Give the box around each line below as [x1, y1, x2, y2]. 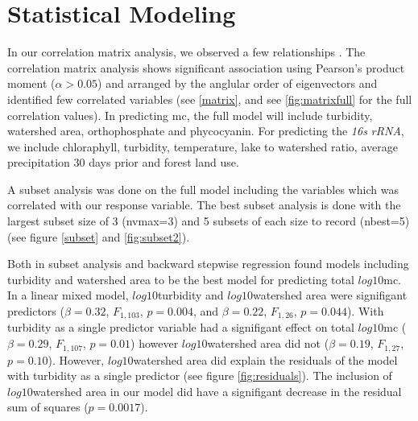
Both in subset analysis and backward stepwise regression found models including [7, 255, 409, 272]
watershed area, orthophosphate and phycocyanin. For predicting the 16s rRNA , [7, 122, 404, 139]
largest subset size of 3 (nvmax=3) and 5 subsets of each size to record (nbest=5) [7, 213, 410, 229]
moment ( [7, 75, 56, 92]
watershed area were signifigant [252, 287, 408, 303]
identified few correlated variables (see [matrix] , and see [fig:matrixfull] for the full [7, 90, 412, 107]
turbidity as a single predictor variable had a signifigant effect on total [7, 319, 354, 336]
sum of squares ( [7, 398, 89, 415]
